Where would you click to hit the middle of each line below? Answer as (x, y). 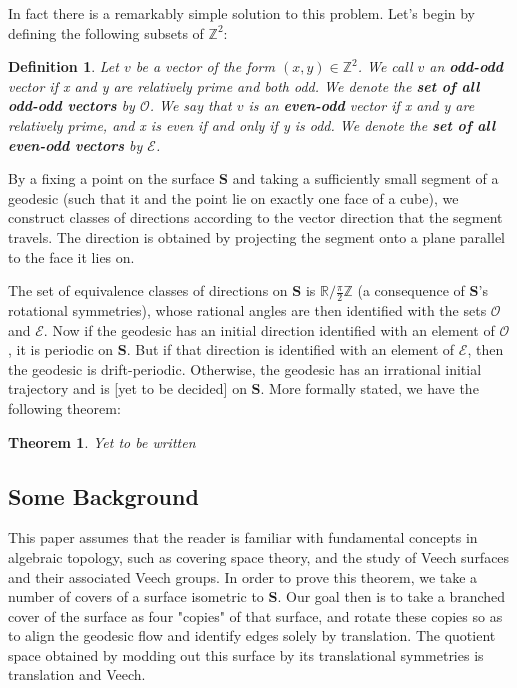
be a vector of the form (205, 66)
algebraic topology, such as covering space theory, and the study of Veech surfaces (259, 556)
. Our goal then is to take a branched (391, 596)
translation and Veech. (77, 674)
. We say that (190, 105)
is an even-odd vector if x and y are (361, 105)
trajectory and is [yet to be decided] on (127, 388)
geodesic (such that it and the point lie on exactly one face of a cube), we (233, 197)
